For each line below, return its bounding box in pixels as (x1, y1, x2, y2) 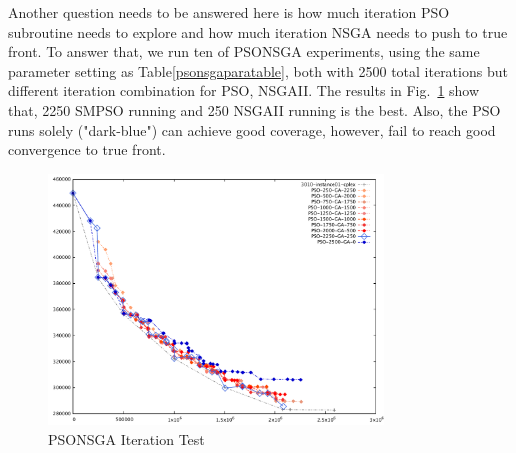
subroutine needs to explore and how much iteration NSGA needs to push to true (8, 21, 508, 42)
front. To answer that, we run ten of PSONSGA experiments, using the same (8, 41, 480, 62)
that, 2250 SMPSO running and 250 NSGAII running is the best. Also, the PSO (8, 99, 501, 120)
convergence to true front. (8, 139, 166, 160)
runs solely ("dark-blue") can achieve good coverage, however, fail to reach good (8, 119, 496, 140)
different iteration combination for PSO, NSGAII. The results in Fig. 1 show (8, 80, 480, 101)
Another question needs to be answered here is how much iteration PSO (8, 2, 450, 22)
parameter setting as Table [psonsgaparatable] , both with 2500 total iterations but (8, 60, 508, 81)
